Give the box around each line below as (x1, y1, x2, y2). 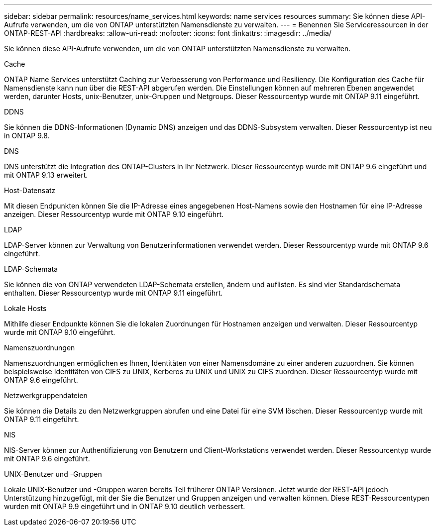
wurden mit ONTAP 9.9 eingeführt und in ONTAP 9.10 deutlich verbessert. (4, 502, 245, 511)
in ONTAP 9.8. (4, 131, 50, 140)
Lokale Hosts (4, 304, 47, 313)
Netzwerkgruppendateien (4, 391, 88, 400)
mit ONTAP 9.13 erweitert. (4, 171, 88, 179)
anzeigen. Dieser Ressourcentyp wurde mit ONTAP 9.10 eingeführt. (4, 210, 224, 218)
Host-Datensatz (4, 186, 56, 195)
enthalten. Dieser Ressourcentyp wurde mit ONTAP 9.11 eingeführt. (4, 289, 223, 297)
